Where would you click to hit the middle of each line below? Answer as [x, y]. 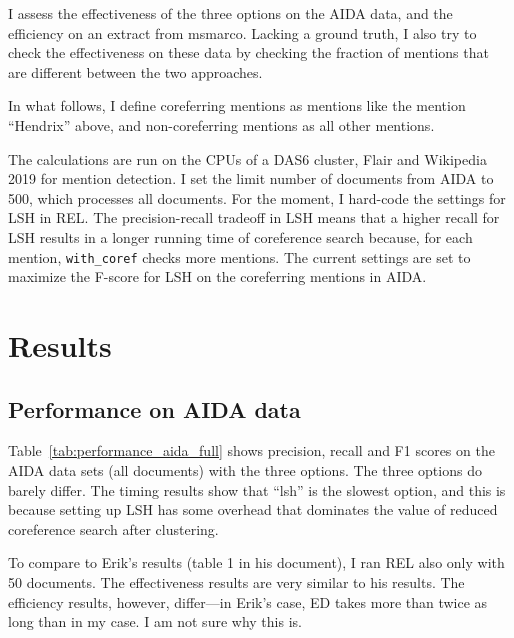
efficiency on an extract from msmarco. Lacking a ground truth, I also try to [242, 32]
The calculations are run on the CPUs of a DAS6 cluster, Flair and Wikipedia [247, 158]
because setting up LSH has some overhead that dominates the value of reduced [253, 509]
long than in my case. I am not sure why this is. [155, 621]
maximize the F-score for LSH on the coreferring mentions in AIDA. [217, 276]
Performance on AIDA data [154, 408]
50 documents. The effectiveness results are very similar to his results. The [236, 581]
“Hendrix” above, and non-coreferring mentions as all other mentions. [221, 124]
